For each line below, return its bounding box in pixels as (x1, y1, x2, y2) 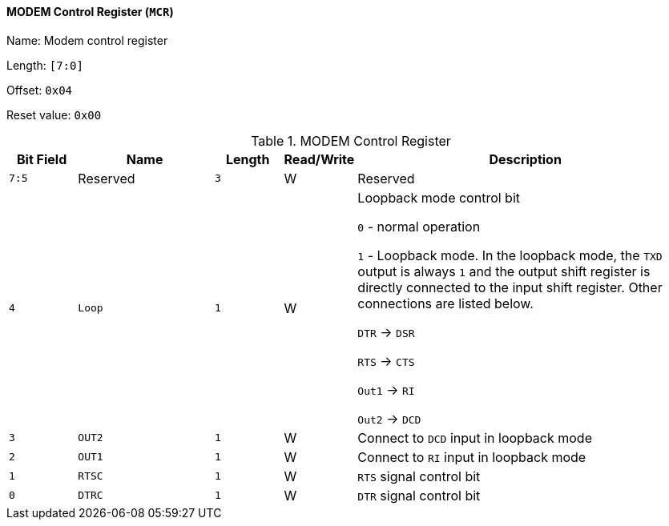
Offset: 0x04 (6, 82, 73, 97)
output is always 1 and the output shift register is (357, 263, 651, 279)
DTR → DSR (357, 323, 415, 340)
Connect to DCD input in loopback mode (357, 429, 592, 446)
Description (489, 151, 562, 167)
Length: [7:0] (6, 58, 83, 72)
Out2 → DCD (357, 410, 421, 427)
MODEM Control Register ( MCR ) (6, 5, 174, 18)
